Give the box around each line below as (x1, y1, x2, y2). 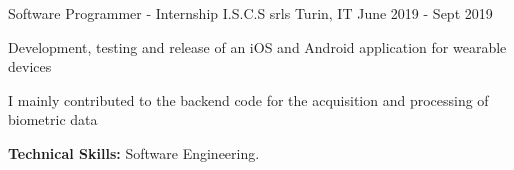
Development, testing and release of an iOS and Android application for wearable (8, 36, 507, 57)
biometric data (8, 109, 98, 130)
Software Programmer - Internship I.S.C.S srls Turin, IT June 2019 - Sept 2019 (8, 3, 493, 23)
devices (8, 56, 52, 77)
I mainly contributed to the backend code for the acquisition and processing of (8, 89, 489, 110)
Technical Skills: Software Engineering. (8, 142, 260, 163)
